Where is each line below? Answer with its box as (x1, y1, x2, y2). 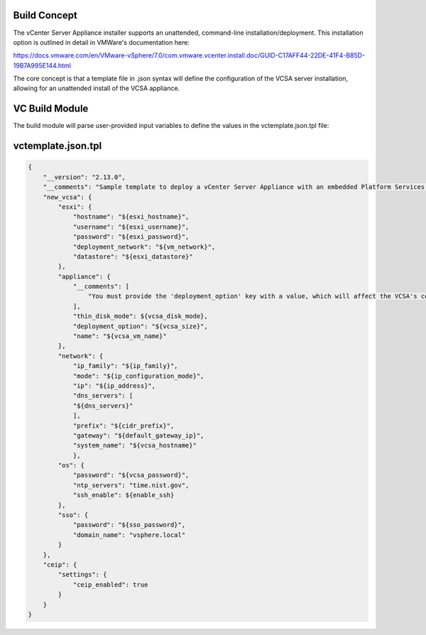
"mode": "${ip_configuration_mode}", (72, 371, 204, 380)
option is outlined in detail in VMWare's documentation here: (13, 38, 190, 46)
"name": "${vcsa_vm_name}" (72, 332, 167, 340)
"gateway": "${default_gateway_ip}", (72, 431, 204, 440)
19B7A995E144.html (13, 61, 71, 70)
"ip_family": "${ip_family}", (72, 362, 178, 370)
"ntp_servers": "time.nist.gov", (72, 481, 190, 489)
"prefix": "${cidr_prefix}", (72, 421, 175, 430)
